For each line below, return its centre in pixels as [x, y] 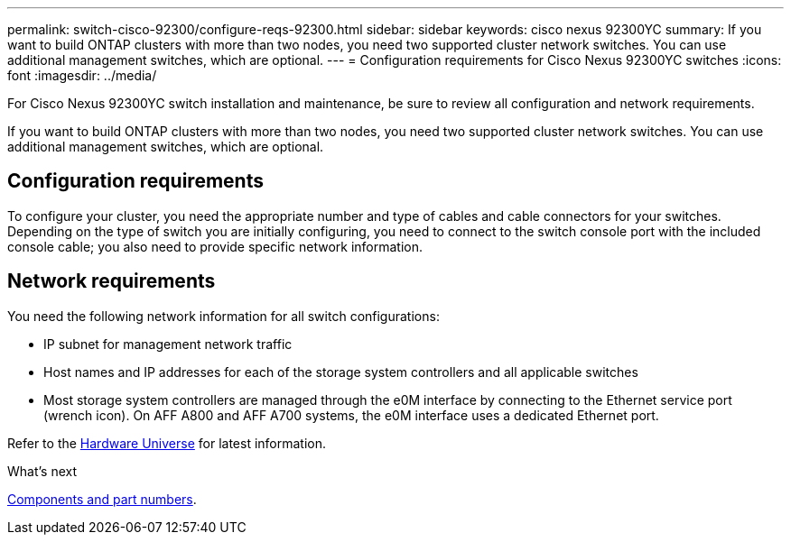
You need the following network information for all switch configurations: [223, 316]
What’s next [42, 471]
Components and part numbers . [102, 499]
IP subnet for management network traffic [168, 344]
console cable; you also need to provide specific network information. [215, 246]
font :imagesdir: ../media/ [82, 75]
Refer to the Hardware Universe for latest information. [167, 443]
